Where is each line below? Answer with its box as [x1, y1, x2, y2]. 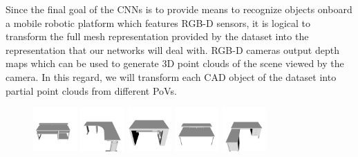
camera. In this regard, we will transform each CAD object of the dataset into [6, 69, 337, 84]
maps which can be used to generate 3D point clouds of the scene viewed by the [6, 56, 344, 71]
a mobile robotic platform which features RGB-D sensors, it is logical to [6, 15, 311, 30]
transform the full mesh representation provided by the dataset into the [6, 29, 309, 44]
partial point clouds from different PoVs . [6, 83, 177, 98]
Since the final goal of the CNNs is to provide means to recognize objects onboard [6, 2, 352, 16]
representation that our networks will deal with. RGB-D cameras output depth [6, 42, 339, 57]
